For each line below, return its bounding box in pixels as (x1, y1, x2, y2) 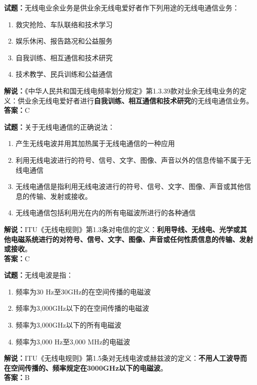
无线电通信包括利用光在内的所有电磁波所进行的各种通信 (15, 207, 196, 218)
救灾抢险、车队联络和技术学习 (15, 19, 113, 29)
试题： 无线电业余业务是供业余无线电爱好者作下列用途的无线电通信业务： (4, 2, 239, 12)
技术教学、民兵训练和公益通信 (15, 69, 113, 79)
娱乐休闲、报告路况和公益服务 (15, 36, 113, 46)
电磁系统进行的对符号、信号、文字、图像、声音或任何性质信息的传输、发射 (10, 234, 253, 244)
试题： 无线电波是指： (4, 270, 73, 280)
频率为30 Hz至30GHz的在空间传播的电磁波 (15, 286, 151, 296)
